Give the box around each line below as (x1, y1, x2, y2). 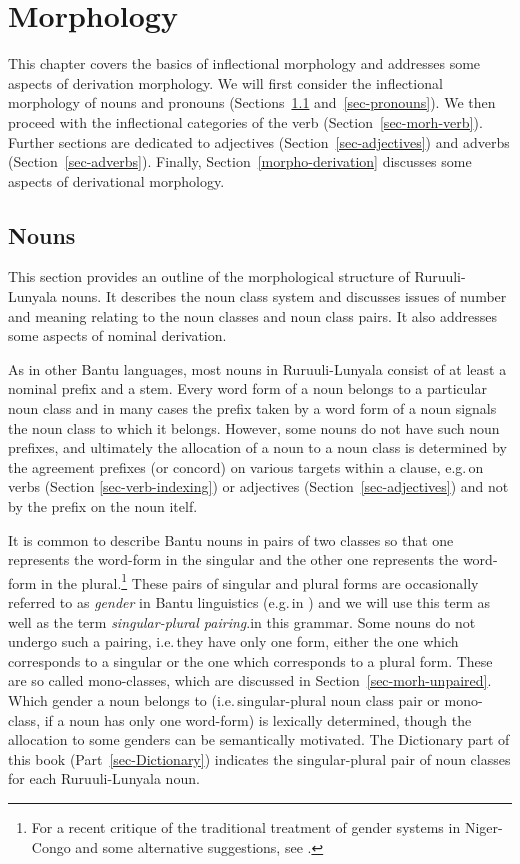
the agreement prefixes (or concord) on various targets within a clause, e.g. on (8, 456, 484, 477)
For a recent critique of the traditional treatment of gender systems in (31, 816, 461, 837)
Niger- (464, 816, 503, 837)
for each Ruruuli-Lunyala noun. (8, 768, 200, 789)
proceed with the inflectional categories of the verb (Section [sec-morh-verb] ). (8, 111, 483, 132)
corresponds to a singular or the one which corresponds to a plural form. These (8, 650, 493, 671)
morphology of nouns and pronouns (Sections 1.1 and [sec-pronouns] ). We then (8, 92, 496, 113)
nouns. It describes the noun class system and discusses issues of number (61, 286, 507, 307)
